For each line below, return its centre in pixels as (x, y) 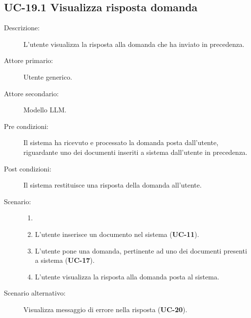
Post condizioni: (28, 168)
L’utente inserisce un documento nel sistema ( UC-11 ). (117, 234)
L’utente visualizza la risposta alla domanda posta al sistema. (127, 276)
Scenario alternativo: (35, 293)
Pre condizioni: (26, 126)
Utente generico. (48, 76)
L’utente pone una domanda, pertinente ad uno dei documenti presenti (141, 250)
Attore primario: (29, 60)
